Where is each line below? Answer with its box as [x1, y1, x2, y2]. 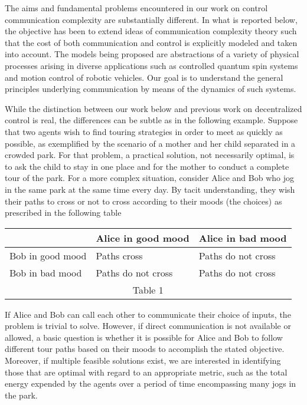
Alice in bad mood [198, 231, 287, 245]
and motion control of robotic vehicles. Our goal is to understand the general [5, 71, 283, 83]
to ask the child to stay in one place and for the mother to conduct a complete [5, 160, 289, 172]
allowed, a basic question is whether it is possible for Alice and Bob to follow [5, 331, 283, 343]
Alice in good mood [96, 231, 190, 245]
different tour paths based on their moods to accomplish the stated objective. [5, 343, 285, 355]
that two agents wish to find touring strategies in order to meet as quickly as [5, 125, 283, 137]
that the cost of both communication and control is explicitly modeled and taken [5, 36, 298, 48]
